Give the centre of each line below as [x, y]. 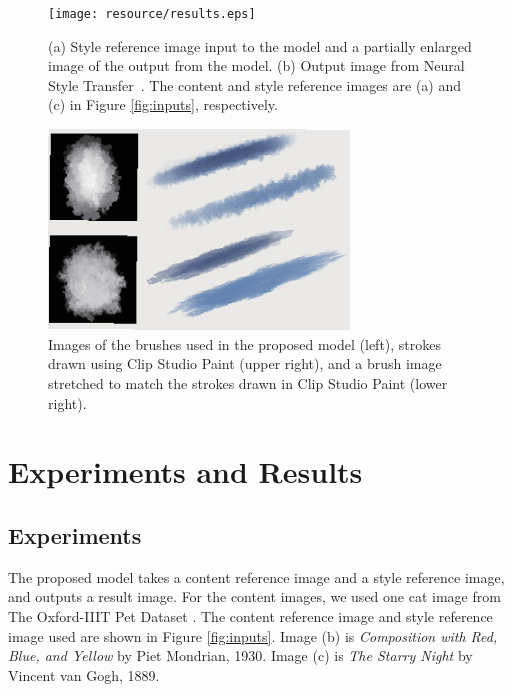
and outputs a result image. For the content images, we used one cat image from [254, 596]
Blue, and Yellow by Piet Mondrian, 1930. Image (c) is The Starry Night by [240, 655]
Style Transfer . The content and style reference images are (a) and [255, 84]
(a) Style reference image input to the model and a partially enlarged [260, 45]
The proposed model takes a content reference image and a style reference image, [256, 576]
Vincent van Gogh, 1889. [84, 674]
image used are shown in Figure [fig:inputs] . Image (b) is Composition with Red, [253, 635]
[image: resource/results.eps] [152, 14]
